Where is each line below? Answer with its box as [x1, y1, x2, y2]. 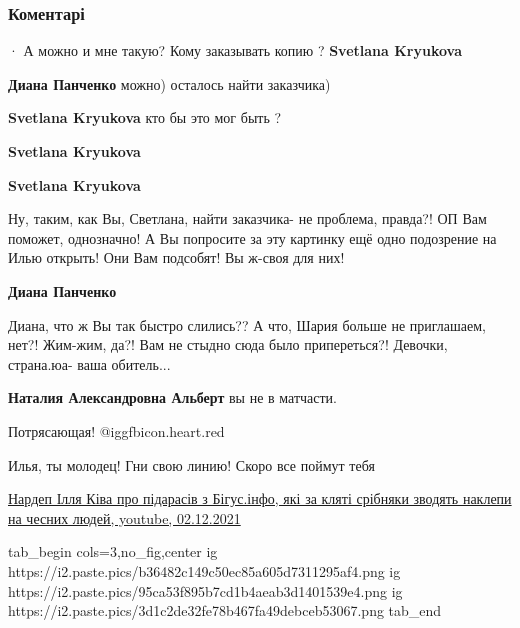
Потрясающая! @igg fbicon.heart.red [8, 420, 225, 441]
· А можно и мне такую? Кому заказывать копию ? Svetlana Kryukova [8, 40, 463, 61]
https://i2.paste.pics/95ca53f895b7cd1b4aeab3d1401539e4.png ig [8, 580, 403, 601]
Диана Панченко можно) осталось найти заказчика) [8, 73, 331, 94]
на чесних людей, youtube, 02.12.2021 [8, 507, 241, 528]
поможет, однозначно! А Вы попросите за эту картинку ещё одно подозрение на [8, 227, 497, 248]
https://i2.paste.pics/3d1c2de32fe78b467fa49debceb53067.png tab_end [8, 600, 442, 621]
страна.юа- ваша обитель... [8, 353, 171, 374]
